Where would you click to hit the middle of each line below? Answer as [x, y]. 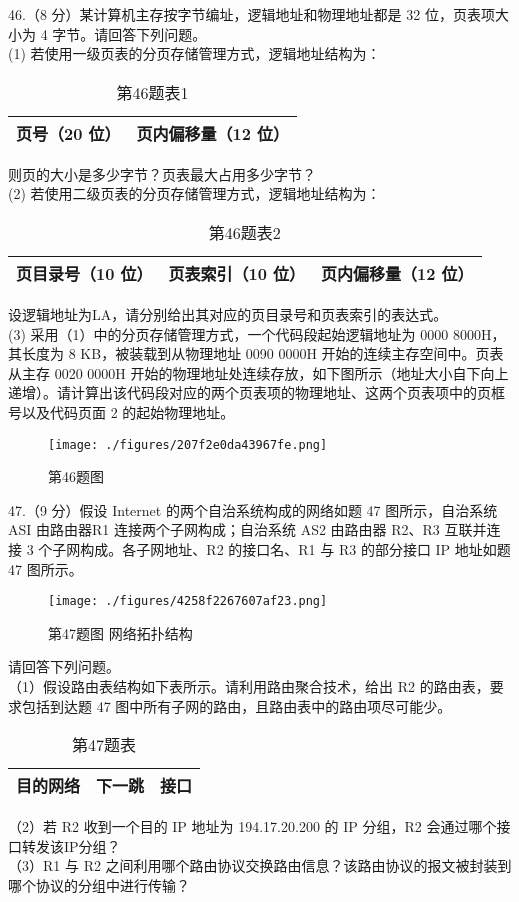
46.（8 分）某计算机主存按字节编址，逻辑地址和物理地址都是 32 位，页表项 [251, 14]
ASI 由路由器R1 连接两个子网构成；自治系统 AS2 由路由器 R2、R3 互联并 [247, 529]
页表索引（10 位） [237, 273]
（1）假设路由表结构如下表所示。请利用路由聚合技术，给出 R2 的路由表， [249, 686]
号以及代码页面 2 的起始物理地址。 [121, 411]
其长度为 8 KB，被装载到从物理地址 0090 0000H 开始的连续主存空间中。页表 [256, 353]
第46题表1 [152, 92]
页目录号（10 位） [84, 273]
